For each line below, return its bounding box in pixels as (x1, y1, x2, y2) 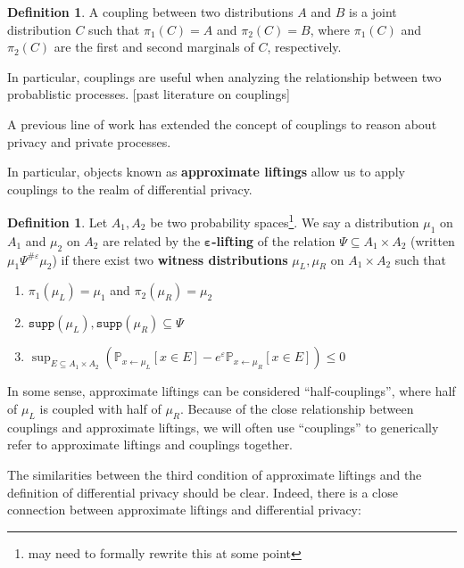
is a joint (349, 3, 397, 21)
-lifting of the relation (211, 231, 336, 250)
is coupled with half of (39, 399, 162, 417)
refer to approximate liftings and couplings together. (7, 435, 294, 454)
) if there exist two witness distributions (52, 250, 288, 268)
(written (410, 231, 455, 250)
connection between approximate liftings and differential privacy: (7, 500, 361, 519)
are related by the (103, 231, 201, 250)
